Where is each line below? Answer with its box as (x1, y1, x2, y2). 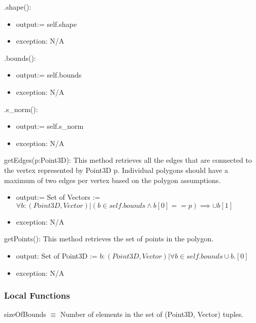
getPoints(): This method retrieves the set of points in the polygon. (4, 233, 214, 244)
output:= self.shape (16, 18, 77, 29)
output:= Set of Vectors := (16, 192, 101, 202)
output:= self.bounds (16, 69, 82, 80)
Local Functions (4, 289, 70, 302)
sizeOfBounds (4, 309, 46, 319)
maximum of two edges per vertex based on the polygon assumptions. (4, 174, 221, 185)
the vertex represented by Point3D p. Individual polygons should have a (4, 164, 228, 175)
